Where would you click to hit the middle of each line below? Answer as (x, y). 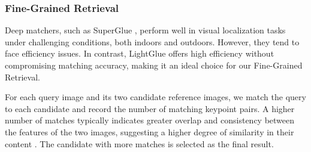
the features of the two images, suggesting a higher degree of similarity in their (150, 131)
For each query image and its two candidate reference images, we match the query (155, 97)
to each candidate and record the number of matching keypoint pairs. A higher (150, 108)
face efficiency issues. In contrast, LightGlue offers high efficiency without (140, 53)
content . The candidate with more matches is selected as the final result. (139, 143)
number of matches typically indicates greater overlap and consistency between (150, 120)
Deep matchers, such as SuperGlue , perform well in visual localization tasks (145, 30)
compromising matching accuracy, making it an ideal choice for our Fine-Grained (154, 65)
